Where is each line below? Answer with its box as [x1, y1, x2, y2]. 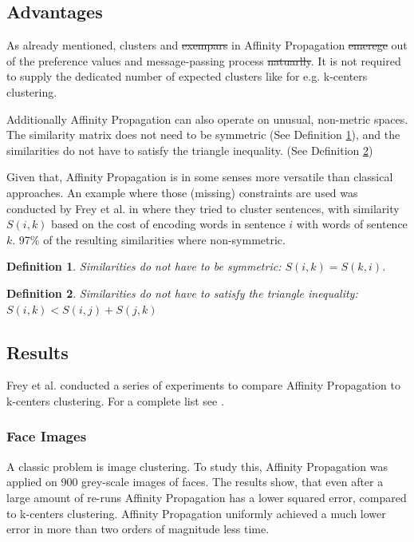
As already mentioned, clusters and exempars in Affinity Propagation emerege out [6, 37, 408, 53]
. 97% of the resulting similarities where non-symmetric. [12, 231, 286, 247]
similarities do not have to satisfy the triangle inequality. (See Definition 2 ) [6, 141, 373, 158]
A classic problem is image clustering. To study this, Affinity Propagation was [6, 457, 388, 474]
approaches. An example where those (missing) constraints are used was [6, 184, 358, 200]
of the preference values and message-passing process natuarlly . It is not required [6, 52, 401, 69]
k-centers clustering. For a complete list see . [6, 392, 224, 409]
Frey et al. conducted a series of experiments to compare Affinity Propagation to [6, 377, 400, 394]
